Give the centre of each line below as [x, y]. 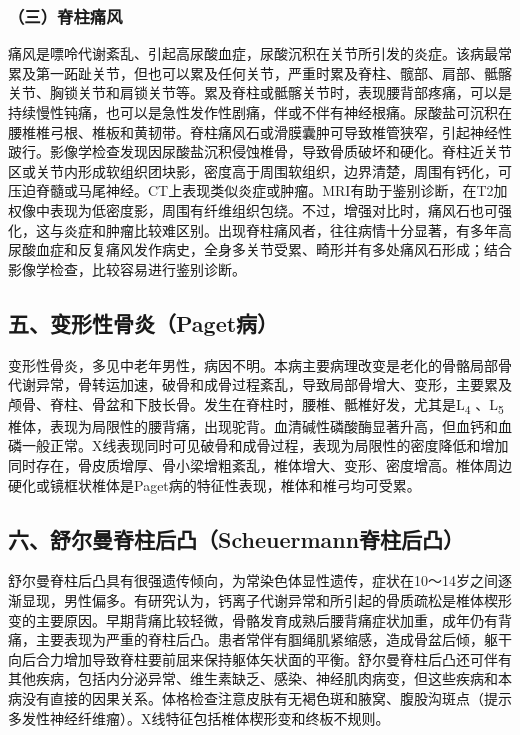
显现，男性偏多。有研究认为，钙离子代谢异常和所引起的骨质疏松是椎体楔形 [266, 600]
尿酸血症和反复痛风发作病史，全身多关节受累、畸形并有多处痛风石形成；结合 [260, 249]
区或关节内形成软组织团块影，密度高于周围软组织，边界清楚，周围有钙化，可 [260, 170]
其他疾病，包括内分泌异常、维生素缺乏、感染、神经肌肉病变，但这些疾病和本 [260, 678]
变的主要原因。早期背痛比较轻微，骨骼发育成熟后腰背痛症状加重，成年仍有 [253, 619]
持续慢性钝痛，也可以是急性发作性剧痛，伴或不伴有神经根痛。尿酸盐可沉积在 [260, 112]
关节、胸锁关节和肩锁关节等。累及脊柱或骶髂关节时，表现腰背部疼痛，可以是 [260, 92]
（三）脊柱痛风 [65, 15]
